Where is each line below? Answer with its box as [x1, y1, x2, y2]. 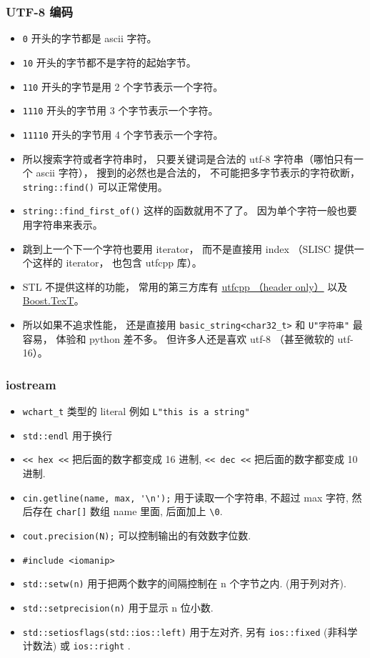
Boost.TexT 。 [22, 293, 84, 308]
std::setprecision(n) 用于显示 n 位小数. [22, 599, 214, 614]
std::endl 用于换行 [22, 427, 112, 442]
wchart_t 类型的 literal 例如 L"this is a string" [22, 404, 250, 419]
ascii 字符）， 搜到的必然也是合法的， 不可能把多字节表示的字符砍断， [36, 165, 360, 180]
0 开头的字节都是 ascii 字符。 [22, 31, 157, 46]
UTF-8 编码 [6, 2, 74, 20]
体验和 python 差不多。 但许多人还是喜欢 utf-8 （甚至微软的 [56, 331, 334, 346]
